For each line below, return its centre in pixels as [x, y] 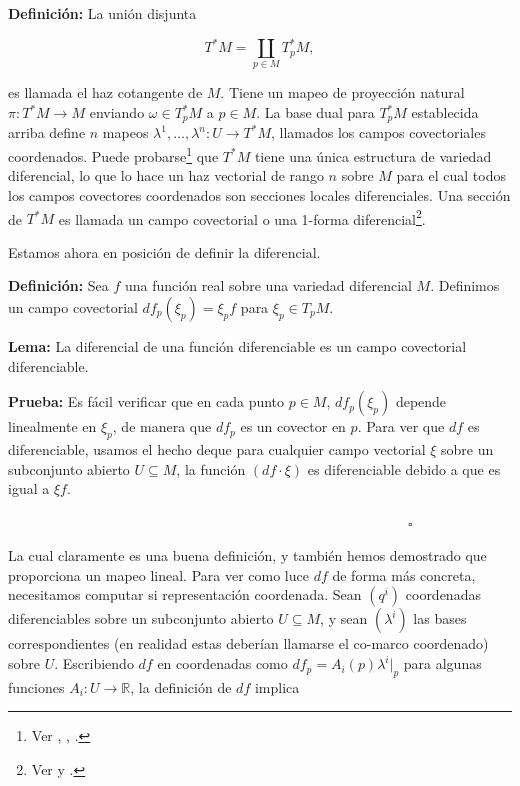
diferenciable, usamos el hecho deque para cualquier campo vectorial [217, 448]
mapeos [125, 132]
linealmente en [52, 426]
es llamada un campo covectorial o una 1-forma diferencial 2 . [242, 217]
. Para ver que [401, 426]
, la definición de [181, 686]
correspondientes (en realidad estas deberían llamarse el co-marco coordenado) [248, 643]
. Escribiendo [94, 663]
